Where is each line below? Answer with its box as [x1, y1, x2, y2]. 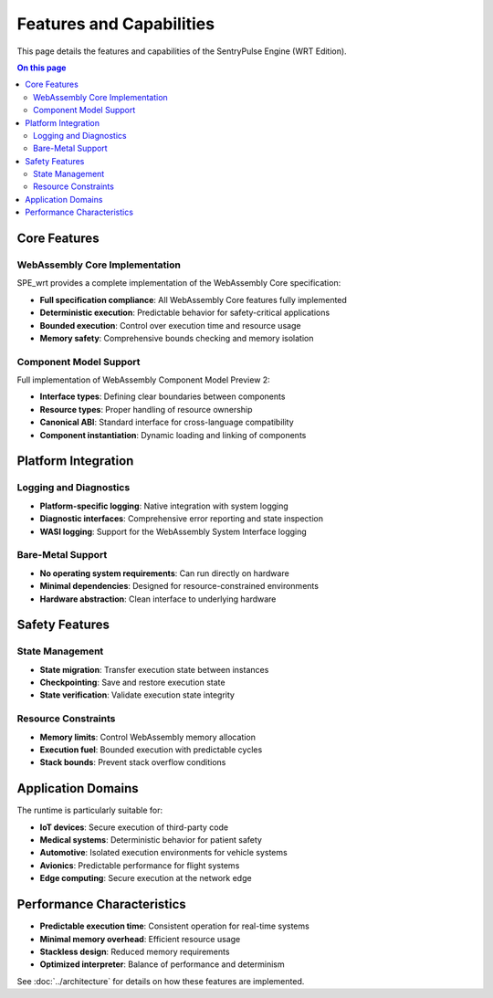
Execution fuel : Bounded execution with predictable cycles [39, 744, 263, 755]
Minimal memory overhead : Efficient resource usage [39, 933, 241, 944]
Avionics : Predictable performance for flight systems [39, 859, 240, 871]
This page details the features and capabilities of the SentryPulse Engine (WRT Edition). [16, 46, 347, 57]
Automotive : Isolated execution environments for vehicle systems [39, 847, 288, 858]
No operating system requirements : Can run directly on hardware [39, 567, 289, 579]
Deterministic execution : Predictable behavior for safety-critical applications [39, 307, 330, 319]
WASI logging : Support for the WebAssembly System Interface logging [39, 526, 308, 537]
